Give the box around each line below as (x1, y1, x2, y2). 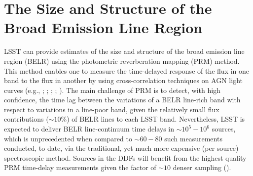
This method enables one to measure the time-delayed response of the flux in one (4, 65, 250, 76)
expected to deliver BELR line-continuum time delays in (4, 124, 175, 134)
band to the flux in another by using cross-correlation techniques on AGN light (4, 75, 243, 86)
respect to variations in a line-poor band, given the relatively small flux (4, 104, 219, 114)
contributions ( (4, 114, 49, 124)
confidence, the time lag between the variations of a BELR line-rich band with (4, 94, 241, 105)
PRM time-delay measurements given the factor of (4, 162, 156, 173)
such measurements (164, 133, 222, 143)
